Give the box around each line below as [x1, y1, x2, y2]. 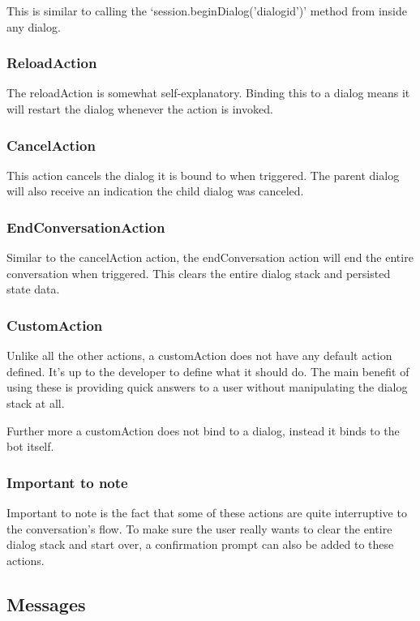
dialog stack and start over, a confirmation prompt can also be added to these [6, 536, 394, 553]
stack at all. [6, 395, 65, 411]
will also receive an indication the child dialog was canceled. [6, 182, 304, 199]
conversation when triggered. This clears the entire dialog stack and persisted [6, 264, 391, 281]
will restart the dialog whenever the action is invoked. [6, 101, 273, 117]
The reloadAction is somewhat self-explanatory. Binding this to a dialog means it [6, 84, 410, 101]
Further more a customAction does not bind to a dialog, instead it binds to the [6, 422, 400, 439]
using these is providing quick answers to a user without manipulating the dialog [6, 379, 408, 396]
